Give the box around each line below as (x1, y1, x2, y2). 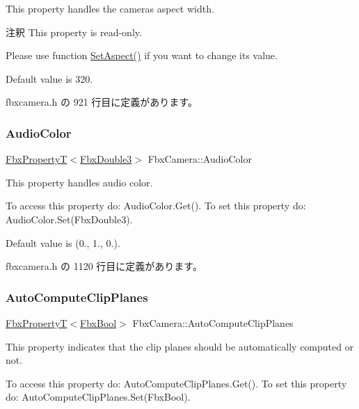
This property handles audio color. (6, 175, 153, 189)
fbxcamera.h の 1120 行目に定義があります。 (6, 259, 202, 273)
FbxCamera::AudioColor (147, 152, 252, 166)
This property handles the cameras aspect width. (6, 1, 214, 15)
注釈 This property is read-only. (6, 24, 142, 39)
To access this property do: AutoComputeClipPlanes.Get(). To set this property (6, 376, 347, 390)
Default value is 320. (6, 71, 93, 86)
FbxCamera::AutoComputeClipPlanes (132, 315, 294, 330)
